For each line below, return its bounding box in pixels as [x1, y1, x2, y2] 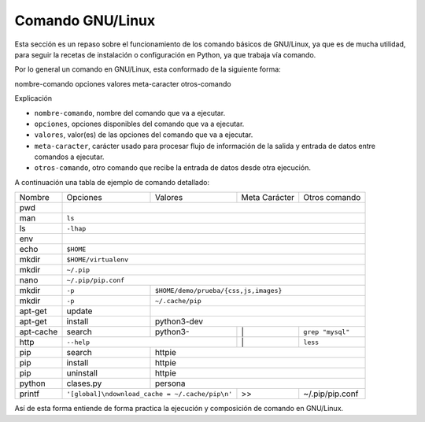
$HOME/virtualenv [66, 255, 129, 264]
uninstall [66, 368, 98, 379]
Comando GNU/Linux [14, 12, 156, 29]
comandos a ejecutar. [34, 152, 105, 161]
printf [19, 388, 39, 399]
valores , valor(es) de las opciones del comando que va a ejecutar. [34, 130, 253, 139]
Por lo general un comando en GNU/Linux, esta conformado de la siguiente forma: [14, 65, 281, 74]
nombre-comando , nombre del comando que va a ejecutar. [34, 108, 226, 117]
